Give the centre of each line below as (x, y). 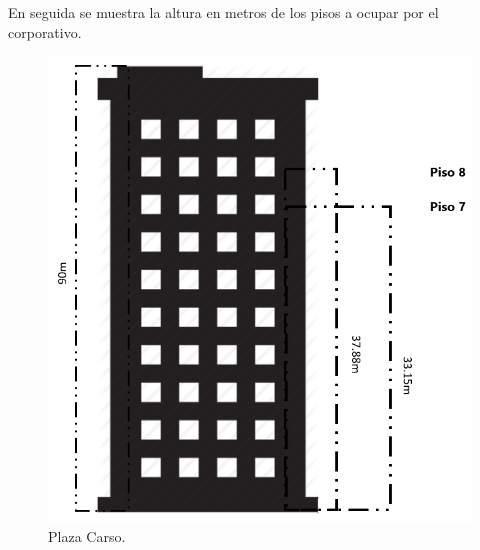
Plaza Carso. (87, 536)
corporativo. (45, 31)
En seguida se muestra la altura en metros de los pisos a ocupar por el (223, 12)
